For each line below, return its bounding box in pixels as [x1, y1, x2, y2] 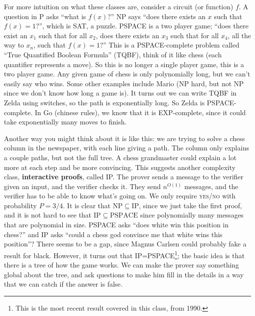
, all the [228, 30, 251, 40]
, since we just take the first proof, [139, 200, 242, 210]
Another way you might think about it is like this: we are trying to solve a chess [4, 133, 245, 143]
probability [4, 200, 37, 210]
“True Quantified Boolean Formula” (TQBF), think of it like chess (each [4, 49, 222, 59]
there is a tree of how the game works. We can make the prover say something [4, 260, 239, 270]
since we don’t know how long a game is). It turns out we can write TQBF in [4, 88, 237, 98]
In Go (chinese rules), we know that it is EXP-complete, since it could [34, 107, 246, 117]
